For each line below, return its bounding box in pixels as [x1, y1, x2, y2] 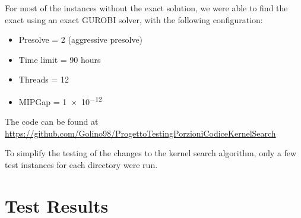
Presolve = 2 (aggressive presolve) [18, 33, 143, 46]
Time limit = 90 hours [18, 53, 101, 65]
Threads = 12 [18, 73, 69, 86]
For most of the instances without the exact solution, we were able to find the [5, 2, 288, 14]
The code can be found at [5, 115, 99, 128]
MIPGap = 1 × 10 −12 [18, 93, 102, 108]
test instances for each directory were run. [5, 159, 158, 170]
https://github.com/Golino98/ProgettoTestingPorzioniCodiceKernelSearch [5, 127, 276, 139]
